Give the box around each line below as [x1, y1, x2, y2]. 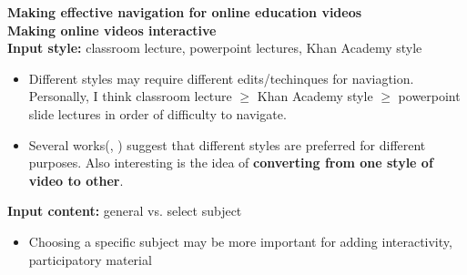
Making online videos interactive [7, 20, 217, 39]
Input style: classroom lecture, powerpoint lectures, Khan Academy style [7, 38, 422, 57]
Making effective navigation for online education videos [7, 3, 362, 21]
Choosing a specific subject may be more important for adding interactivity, [28, 231, 452, 250]
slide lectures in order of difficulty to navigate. [28, 104, 287, 123]
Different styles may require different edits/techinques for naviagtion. [28, 68, 414, 87]
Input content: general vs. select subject [7, 201, 242, 220]
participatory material [28, 250, 152, 269]
